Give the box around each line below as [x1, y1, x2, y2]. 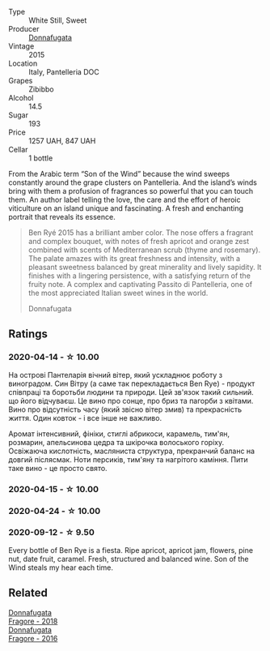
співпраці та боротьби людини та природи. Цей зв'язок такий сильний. [8, 387, 255, 396]
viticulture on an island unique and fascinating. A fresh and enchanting [8, 203, 244, 213]
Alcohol [8, 93, 34, 102]
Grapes [8, 76, 33, 85]
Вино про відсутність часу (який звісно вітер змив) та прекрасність [8, 405, 243, 414]
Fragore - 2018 [8, 616, 58, 626]
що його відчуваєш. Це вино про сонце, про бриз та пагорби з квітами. [8, 396, 254, 405]
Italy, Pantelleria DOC [28, 67, 99, 76]
